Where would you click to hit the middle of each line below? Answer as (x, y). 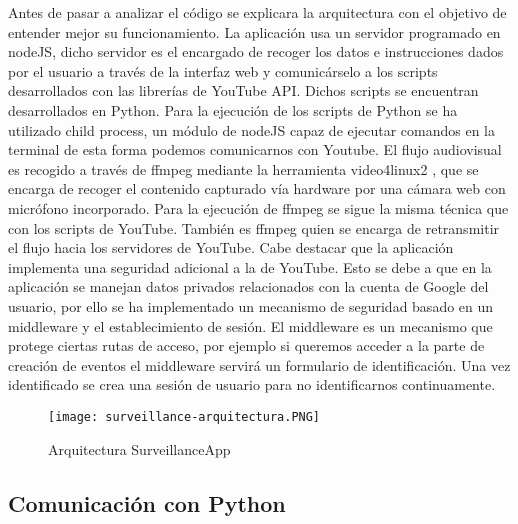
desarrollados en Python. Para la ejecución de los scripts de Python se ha (233, 109)
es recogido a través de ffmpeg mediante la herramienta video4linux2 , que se (243, 168)
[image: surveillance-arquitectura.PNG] (184, 416)
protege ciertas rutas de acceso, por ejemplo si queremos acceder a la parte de (246, 345)
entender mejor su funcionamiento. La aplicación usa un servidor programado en (254, 31)
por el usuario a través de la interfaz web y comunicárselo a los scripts (223, 70)
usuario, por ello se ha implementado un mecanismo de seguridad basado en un (251, 305)
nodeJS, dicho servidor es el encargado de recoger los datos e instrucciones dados (256, 51)
